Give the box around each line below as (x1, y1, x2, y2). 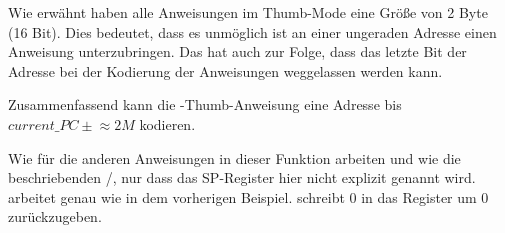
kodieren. (139, 113, 196, 134)
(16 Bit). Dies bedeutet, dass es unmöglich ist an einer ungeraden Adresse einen (8, 21, 497, 42)
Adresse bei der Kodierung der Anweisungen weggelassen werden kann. (8, 60, 443, 81)
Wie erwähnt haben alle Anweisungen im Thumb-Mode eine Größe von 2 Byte (8, 2, 488, 22)
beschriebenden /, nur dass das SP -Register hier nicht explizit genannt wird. (8, 167, 476, 188)
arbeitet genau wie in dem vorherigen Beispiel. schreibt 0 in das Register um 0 (8, 186, 489, 207)
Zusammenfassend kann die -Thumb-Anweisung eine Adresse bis (8, 94, 402, 115)
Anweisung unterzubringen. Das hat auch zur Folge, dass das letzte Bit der (8, 41, 467, 62)
